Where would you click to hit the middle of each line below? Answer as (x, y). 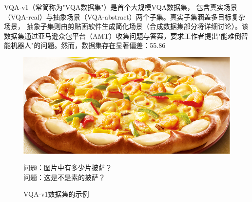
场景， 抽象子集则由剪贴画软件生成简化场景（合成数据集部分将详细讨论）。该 (126, 26)
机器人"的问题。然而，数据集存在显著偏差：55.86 (88, 45)
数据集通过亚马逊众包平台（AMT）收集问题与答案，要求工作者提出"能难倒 (123, 35)
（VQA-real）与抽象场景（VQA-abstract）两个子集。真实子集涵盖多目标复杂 (125, 16)
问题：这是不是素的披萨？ (64, 177)
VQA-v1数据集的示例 (56, 193)
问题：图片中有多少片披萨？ (68, 168)
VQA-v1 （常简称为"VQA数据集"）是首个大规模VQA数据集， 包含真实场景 (121, 7)
